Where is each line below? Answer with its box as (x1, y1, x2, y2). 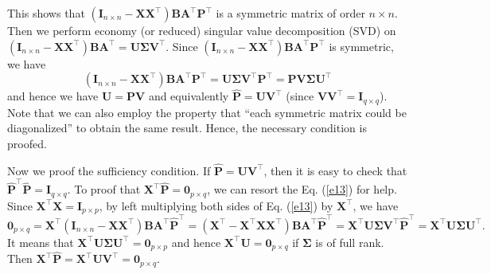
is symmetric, (329, 37, 394, 54)
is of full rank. (315, 233, 384, 250)
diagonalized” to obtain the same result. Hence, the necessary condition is (7, 119, 367, 136)
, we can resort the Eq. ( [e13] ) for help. (207, 181, 397, 198)
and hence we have (7, 88, 99, 104)
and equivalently (148, 88, 229, 104)
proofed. (7, 135, 47, 152)
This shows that (7, 5, 85, 21)
